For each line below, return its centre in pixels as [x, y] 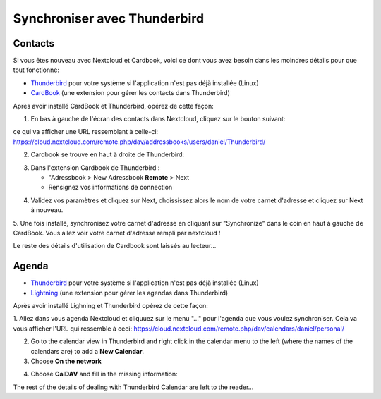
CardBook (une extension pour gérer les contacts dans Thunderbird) [131, 93]
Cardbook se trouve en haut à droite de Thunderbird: [108, 154]
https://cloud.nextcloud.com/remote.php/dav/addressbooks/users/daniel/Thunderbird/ [139, 142]
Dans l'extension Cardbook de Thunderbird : [95, 167]
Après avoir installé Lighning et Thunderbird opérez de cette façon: [110, 306]
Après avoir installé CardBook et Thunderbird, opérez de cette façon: [114, 106]
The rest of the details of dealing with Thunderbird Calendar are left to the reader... [133, 387]
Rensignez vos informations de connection [110, 188]
